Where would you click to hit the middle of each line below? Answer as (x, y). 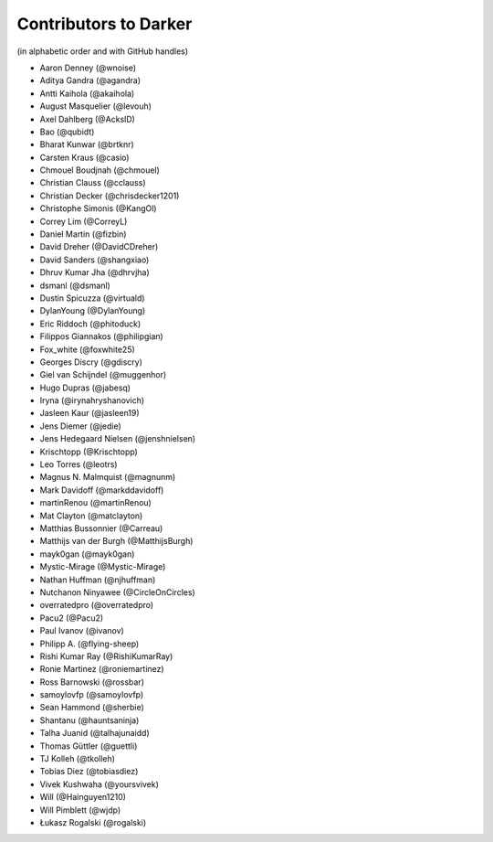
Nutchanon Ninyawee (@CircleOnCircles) (117, 592)
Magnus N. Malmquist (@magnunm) (108, 477)
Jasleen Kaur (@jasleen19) (90, 413)
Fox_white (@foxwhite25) (88, 349)
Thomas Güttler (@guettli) (89, 746)
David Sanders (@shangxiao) (94, 260)
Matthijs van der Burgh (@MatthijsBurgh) (116, 541)
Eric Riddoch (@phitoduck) (90, 324)
